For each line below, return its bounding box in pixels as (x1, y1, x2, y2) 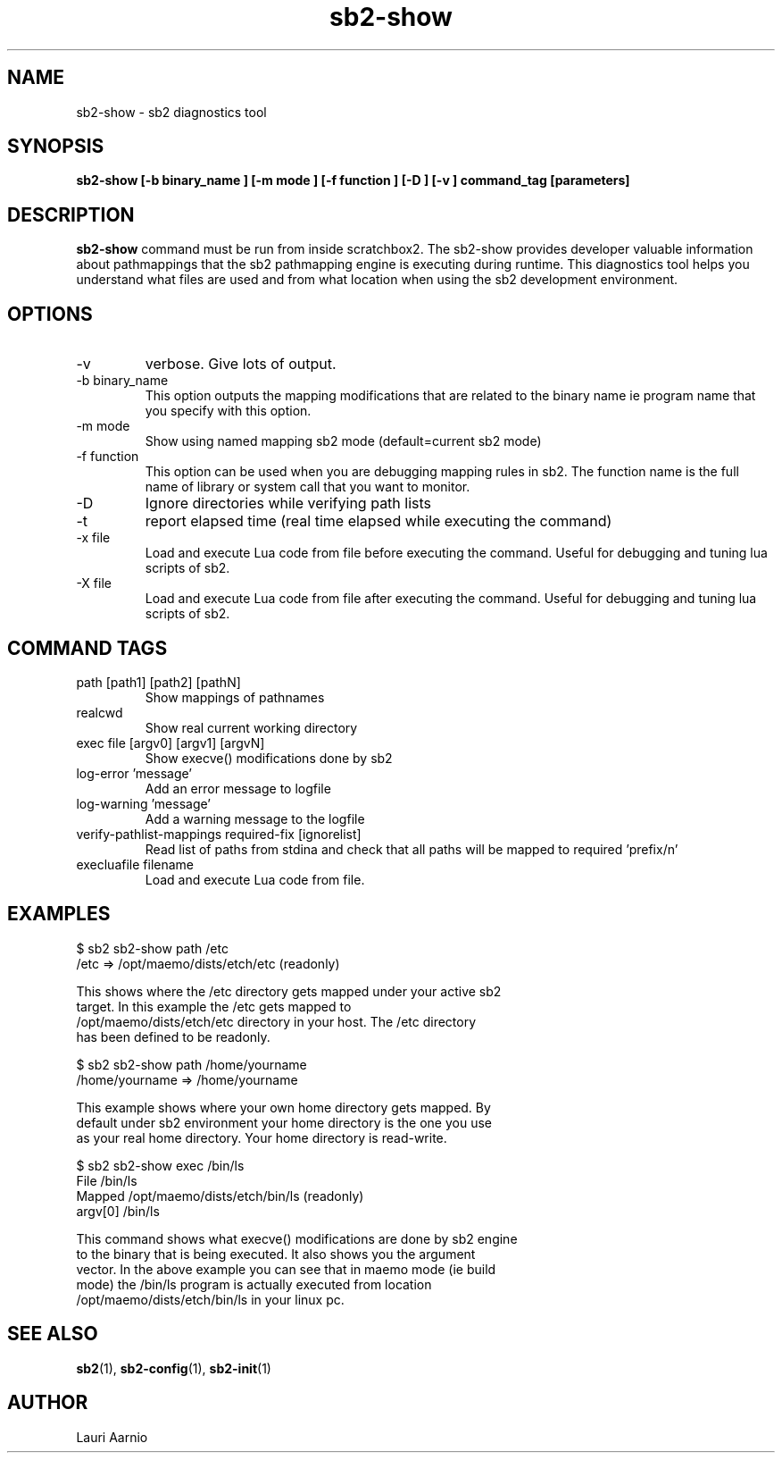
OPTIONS (7, 302, 93, 325)
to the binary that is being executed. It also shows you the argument (76, 1246, 476, 1262)
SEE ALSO (7, 1322, 98, 1346)
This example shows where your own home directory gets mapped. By (76, 1099, 491, 1115)
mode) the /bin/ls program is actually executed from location (76, 1276, 432, 1292)
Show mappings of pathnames (145, 689, 325, 705)
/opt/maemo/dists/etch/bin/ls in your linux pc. (76, 1291, 345, 1307)
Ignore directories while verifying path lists (145, 494, 432, 513)
